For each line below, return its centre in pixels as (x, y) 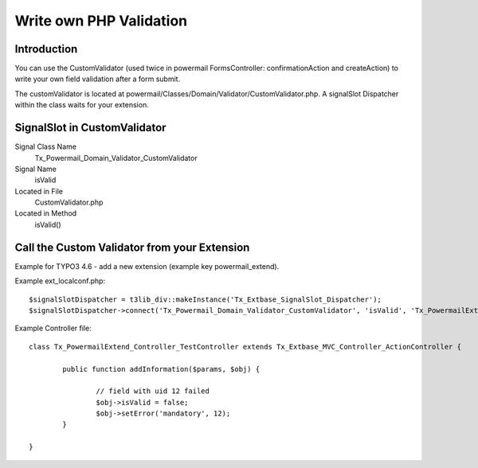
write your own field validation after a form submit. (98, 79)
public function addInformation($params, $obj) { (161, 369)
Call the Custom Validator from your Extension (132, 247)
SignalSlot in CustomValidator (90, 128)
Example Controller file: (53, 328)
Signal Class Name (46, 146)
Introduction (46, 49)
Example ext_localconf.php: (60, 281)
